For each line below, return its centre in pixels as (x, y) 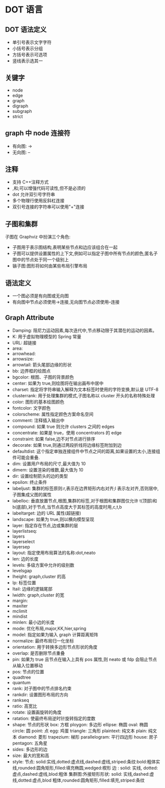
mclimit (20, 611)
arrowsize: (23, 359)
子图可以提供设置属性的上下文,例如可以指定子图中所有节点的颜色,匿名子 (85, 254)
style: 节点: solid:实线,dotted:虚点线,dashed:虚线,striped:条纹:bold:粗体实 (86, 761)
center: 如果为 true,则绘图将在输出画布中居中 (58, 383)
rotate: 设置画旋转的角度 (37, 712)
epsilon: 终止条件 (30, 482)
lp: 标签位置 (24, 582)
